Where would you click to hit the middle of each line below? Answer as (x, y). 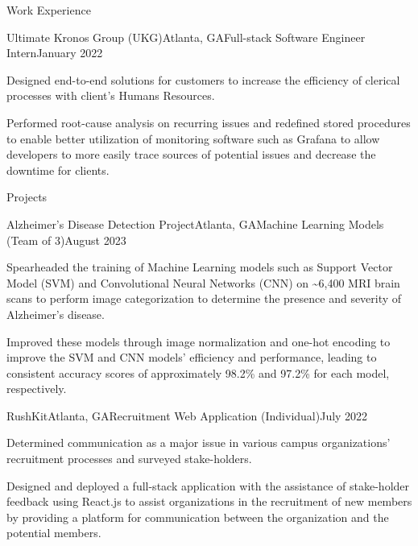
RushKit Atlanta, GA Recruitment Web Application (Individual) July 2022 (187, 415)
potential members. (54, 533)
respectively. (37, 389)
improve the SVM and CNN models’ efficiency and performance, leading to (192, 357)
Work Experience (49, 10)
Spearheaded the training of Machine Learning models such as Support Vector (200, 267)
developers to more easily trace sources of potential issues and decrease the (191, 154)
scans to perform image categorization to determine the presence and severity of (204, 298)
